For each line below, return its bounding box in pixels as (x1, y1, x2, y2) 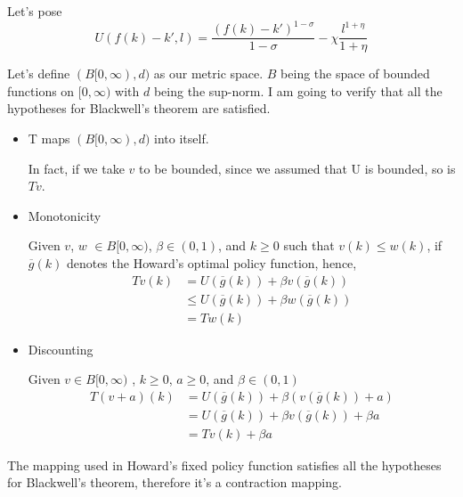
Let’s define (7, 64, 70, 83)
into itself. (154, 128, 209, 147)
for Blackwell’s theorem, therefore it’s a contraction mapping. (7, 473, 342, 492)
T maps (28, 128, 70, 147)
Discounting (28, 339, 93, 358)
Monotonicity (28, 206, 102, 224)
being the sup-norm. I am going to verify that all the (153, 81, 443, 100)
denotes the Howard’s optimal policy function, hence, (66, 253, 357, 272)
